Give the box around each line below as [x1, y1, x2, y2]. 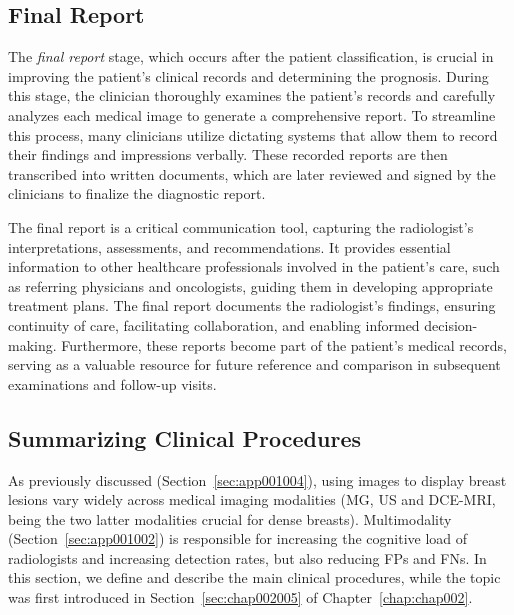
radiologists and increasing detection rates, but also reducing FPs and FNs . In [8, 547, 487, 568]
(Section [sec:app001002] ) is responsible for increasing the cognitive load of [8, 528, 468, 549]
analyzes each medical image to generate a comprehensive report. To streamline [8, 104, 496, 125]
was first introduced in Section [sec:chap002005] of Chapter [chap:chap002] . [8, 587, 473, 608]
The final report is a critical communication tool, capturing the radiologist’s [8, 216, 474, 237]
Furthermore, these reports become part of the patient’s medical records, [61, 334, 507, 355]
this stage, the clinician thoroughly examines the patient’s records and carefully [8, 85, 496, 106]
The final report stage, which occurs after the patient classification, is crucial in [8, 46, 494, 67]
